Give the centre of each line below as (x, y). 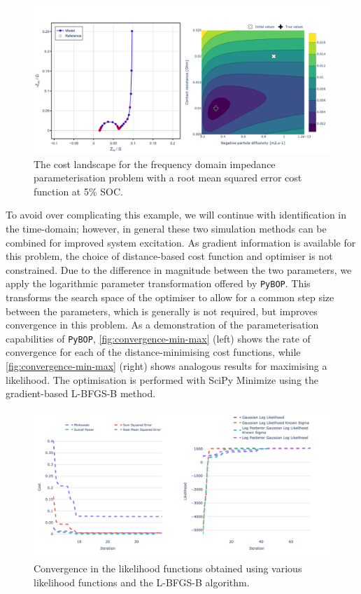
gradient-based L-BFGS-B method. (81, 393)
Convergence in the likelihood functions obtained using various (168, 568)
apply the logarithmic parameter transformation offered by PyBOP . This (158, 283)
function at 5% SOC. (78, 191)
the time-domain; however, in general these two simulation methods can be (166, 228)
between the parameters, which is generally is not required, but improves (162, 311)
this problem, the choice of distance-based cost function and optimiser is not (169, 256)
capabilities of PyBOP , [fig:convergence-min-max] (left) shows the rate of (158, 338)
